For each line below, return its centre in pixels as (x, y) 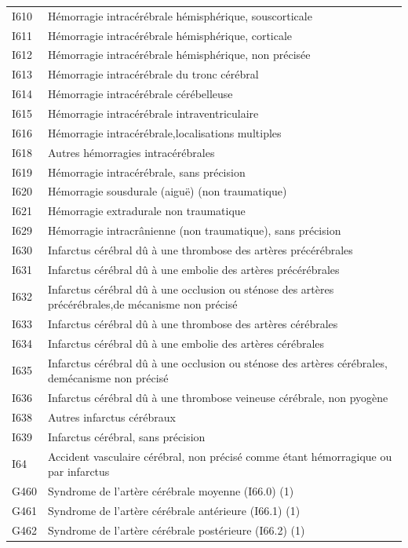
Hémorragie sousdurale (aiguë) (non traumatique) (168, 191)
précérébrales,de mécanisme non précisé (143, 304)
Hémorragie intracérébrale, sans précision (147, 172)
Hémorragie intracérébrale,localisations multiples (165, 132)
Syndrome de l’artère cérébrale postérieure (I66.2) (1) (177, 530)
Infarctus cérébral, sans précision (127, 436)
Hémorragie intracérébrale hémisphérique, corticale (170, 35)
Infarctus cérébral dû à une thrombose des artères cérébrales (193, 323)
